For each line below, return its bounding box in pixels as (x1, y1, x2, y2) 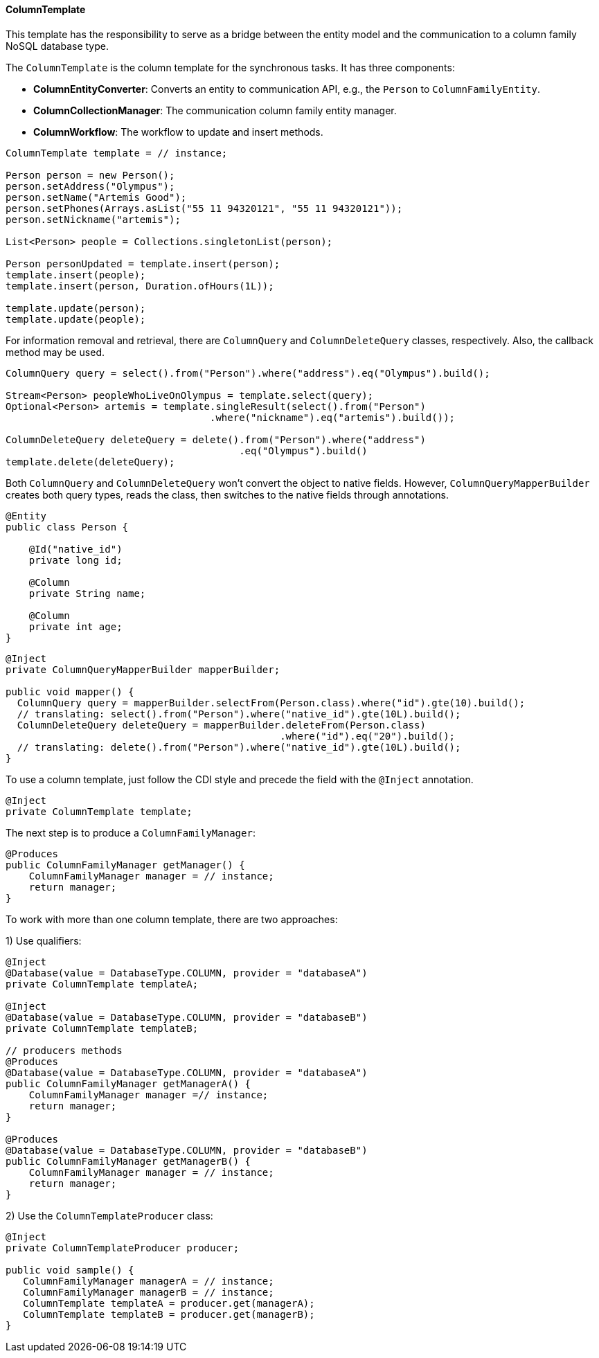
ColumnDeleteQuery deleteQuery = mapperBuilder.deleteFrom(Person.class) (17, 719, 426, 731)
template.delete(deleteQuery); (6, 456, 175, 467)
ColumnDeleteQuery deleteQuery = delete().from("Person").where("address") (6, 434, 426, 445)
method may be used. (6, 346, 105, 358)
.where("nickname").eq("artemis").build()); (210, 411, 456, 423)
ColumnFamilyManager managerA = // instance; (23, 1275, 274, 1287)
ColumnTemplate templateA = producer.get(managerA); (23, 1297, 315, 1309)
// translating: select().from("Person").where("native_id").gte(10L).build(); (17, 708, 461, 720)
